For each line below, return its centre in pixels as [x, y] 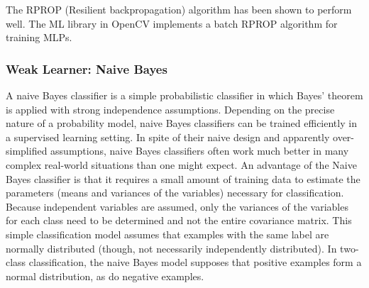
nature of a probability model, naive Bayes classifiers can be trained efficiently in [181, 123]
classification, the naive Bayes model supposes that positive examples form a [195, 262]
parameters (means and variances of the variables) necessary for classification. [175, 193]
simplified [27, 151]
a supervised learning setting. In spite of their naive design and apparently [168, 137]
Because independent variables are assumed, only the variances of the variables [177, 206]
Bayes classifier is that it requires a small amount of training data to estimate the [183, 178]
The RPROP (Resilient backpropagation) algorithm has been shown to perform [179, 9]
